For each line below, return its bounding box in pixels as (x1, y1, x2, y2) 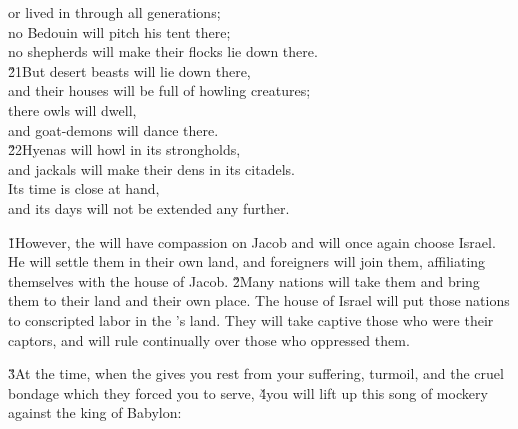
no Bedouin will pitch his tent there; (8, 21, 231, 42)
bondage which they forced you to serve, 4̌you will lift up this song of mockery (8, 382, 488, 403)
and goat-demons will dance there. (8, 119, 219, 140)
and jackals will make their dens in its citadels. (8, 158, 295, 179)
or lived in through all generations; (8, 2, 221, 22)
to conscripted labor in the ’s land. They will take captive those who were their (8, 309, 494, 330)
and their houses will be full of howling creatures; (8, 80, 311, 101)
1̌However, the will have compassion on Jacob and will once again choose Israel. (8, 231, 496, 252)
